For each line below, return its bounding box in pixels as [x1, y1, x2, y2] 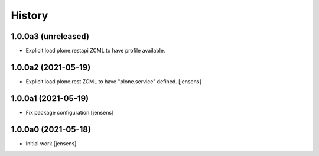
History [11, 9, 48, 22]
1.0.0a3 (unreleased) [11, 31, 90, 41]
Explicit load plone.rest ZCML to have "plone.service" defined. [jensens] [25, 77, 201, 85]
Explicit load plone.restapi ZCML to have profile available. [25, 47, 165, 54]
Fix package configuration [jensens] [25, 109, 114, 116]
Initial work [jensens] [25, 139, 77, 147]
